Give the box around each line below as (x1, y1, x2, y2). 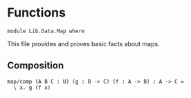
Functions (7, 5, 66, 21)
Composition (7, 60, 64, 72)
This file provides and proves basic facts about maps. (7, 39, 161, 48)
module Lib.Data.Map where (7, 28, 85, 35)
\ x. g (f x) (13, 84, 51, 91)
